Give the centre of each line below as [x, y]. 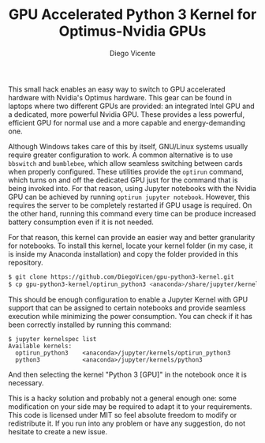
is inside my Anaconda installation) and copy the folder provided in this [123, 253]
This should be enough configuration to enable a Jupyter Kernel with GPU [128, 299]
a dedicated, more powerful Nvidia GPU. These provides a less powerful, [127, 114]
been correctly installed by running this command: [90, 325]
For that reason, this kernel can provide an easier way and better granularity [132, 237]
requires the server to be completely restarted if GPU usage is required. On [130, 205]
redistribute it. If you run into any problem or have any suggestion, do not [127, 423]
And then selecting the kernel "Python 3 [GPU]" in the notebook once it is [127, 374]
